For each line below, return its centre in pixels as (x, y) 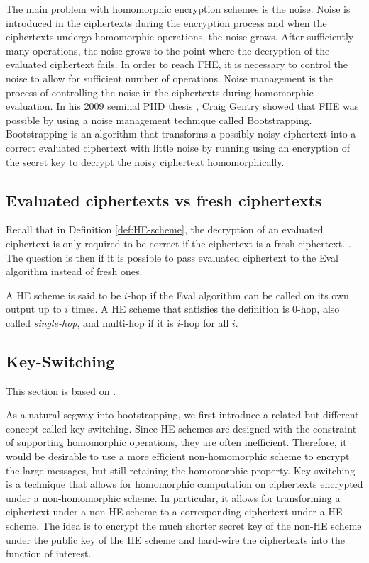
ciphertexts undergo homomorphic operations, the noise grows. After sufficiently (180, 37)
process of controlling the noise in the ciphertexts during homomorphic (160, 92)
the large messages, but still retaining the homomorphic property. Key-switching (181, 470)
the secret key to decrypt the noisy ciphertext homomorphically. (145, 161)
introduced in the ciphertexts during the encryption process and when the (166, 22)
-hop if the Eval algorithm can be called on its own (238, 295)
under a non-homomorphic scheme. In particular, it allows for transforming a (173, 497)
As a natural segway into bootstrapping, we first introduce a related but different (182, 414)
